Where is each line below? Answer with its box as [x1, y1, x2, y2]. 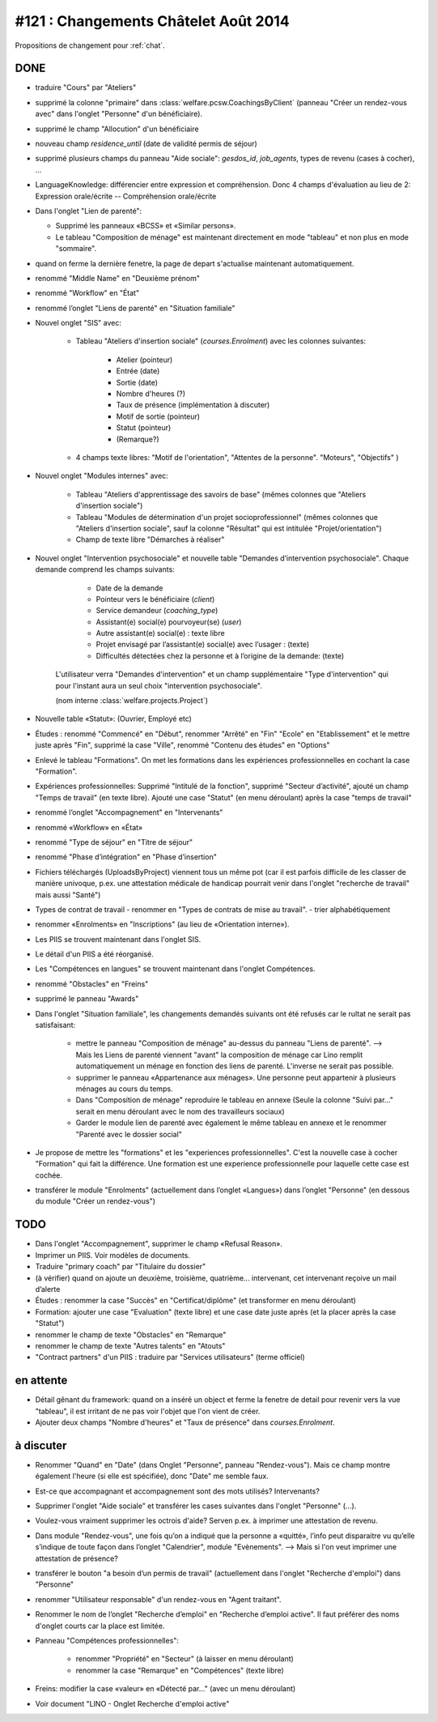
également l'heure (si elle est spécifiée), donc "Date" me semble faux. [35, 1471, 269, 1481]
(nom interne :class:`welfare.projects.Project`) [55, 696, 209, 705]
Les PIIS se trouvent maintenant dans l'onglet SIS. [35, 934, 202, 944]
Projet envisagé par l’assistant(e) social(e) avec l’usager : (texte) [95, 640, 310, 650]
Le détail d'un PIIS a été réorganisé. [35, 949, 154, 959]
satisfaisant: [35, 1021, 76, 1030]
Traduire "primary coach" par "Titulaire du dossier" [35, 1262, 206, 1272]
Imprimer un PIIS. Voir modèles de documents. [35, 1250, 190, 1260]
